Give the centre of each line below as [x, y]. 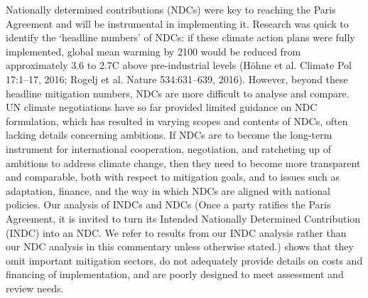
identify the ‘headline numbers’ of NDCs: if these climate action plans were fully [180, 37]
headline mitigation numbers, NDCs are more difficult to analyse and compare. [178, 93]
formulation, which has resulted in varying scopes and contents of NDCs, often [177, 121]
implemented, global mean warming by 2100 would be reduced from [153, 51]
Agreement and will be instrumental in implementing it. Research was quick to [177, 23]
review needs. [35, 288]
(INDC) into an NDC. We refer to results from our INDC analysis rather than [176, 232]
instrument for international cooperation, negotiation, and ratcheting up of [169, 148]
